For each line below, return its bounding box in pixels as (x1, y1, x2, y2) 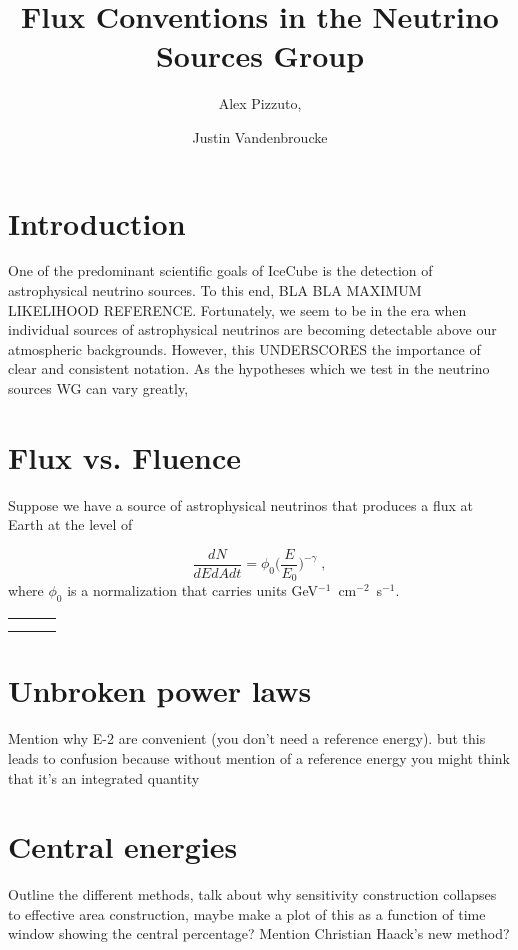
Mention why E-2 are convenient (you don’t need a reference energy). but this (8, 728, 486, 749)
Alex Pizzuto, (218, 93, 302, 114)
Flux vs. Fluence (8, 436, 241, 477)
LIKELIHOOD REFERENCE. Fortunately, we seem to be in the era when (8, 299, 467, 320)
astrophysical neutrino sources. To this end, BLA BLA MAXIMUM (8, 280, 422, 301)
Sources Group (155, 35, 365, 76)
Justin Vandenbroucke (192, 126, 328, 147)
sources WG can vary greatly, (8, 378, 189, 398)
